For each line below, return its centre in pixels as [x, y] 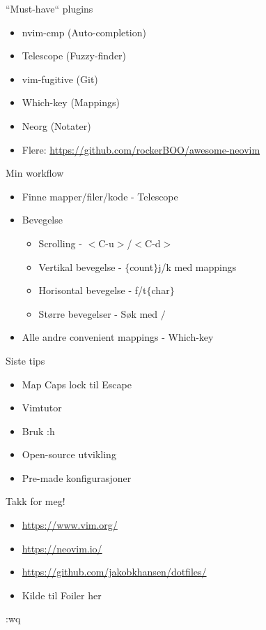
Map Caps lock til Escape [77, 384]
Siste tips [25, 360]
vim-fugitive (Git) [60, 79]
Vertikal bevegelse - [80, 266]
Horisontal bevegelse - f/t [93, 290]
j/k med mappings [197, 266]
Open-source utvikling [69, 454]
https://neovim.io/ [62, 548]
